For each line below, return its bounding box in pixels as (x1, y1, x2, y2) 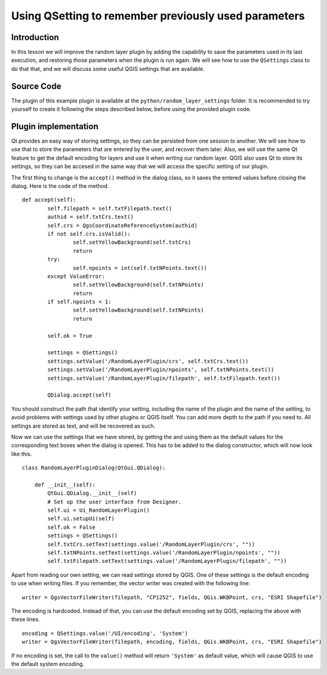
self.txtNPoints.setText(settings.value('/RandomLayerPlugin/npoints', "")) (47, 549, 281, 556)
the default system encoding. (11, 660, 85, 667)
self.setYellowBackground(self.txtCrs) (73, 239, 191, 246)
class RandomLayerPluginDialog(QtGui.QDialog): (22, 465, 166, 471)
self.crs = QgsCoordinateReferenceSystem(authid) (47, 222, 198, 229)
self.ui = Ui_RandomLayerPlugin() (47, 507, 150, 514)
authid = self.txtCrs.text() (47, 213, 134, 221)
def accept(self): (22, 196, 77, 203)
